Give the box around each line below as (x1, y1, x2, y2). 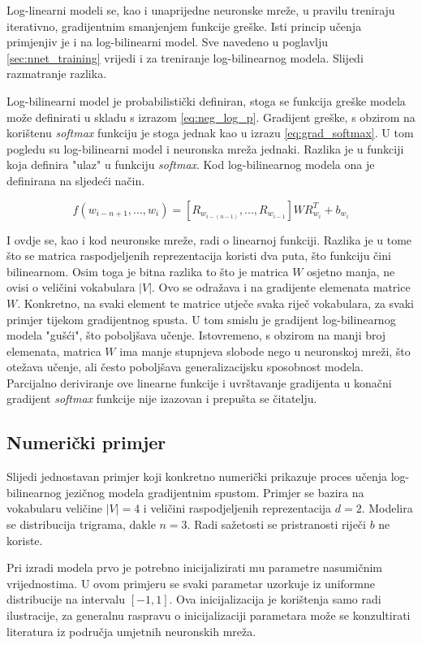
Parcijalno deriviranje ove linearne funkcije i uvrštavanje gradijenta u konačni (6, 374, 392, 391)
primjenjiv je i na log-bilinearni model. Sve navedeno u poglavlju (6, 33, 329, 50)
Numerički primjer (6, 430, 166, 455)
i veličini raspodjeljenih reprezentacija (143, 500, 332, 517)
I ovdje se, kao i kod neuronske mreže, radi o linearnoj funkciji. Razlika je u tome (6, 231, 412, 248)
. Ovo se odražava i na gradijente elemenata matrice (152, 279, 411, 296)
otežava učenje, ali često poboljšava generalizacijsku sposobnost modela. (6, 358, 364, 375)
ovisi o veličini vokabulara (6, 279, 136, 296)
